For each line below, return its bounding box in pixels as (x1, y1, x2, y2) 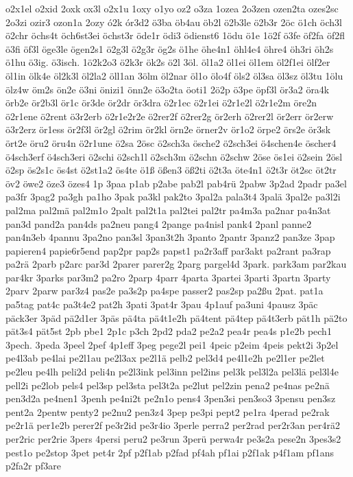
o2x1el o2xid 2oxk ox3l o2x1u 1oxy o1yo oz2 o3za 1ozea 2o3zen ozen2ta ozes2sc (5, 1, 339, 15)
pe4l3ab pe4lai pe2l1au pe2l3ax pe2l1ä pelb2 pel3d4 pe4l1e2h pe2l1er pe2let (5, 351, 325, 365)
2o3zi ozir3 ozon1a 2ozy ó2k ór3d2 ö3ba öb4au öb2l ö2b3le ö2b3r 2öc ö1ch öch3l (5, 14, 342, 29)
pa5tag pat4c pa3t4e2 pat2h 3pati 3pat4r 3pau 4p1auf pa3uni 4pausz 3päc (5, 297, 318, 312)
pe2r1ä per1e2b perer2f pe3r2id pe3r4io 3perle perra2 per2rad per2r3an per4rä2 (5, 418, 340, 432)
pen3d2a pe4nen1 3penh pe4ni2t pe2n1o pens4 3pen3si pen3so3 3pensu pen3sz (5, 391, 336, 406)
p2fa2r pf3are (5, 458, 61, 473)
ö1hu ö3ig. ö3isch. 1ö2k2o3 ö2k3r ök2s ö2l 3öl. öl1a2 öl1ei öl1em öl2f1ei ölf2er (5, 55, 330, 69)
